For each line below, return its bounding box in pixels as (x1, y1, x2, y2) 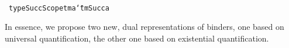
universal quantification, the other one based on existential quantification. (5, 32, 269, 44)
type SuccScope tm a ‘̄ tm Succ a (9, 4, 109, 12)
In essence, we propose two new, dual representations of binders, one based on (5, 20, 284, 33)
